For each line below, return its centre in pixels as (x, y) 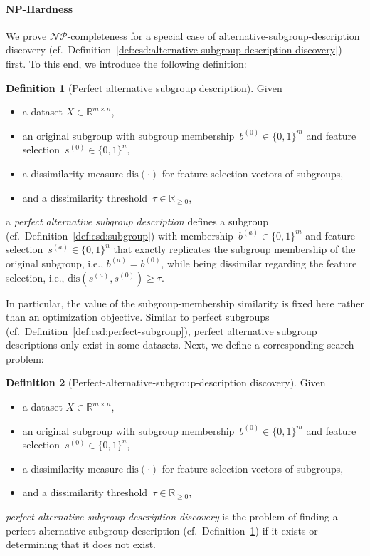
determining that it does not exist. (81, 544)
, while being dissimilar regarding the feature (259, 263)
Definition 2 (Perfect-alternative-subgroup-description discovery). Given (166, 382)
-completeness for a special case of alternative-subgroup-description (213, 35)
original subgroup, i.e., (55, 263)
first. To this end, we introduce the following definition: (126, 63)
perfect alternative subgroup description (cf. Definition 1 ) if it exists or (162, 530)
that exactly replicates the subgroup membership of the (234, 249)
